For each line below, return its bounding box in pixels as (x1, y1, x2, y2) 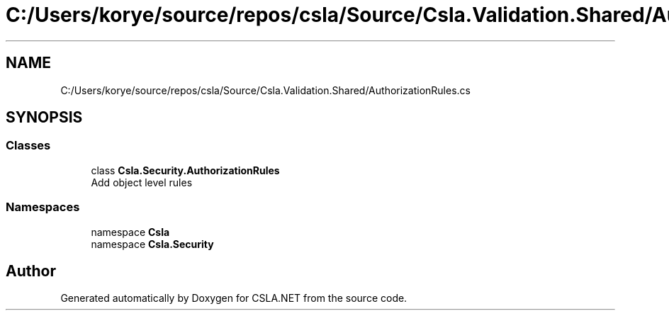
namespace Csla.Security (91, 237, 214, 250)
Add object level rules (91, 176, 193, 188)
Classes (6, 138, 51, 153)
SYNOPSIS (6, 108, 83, 127)
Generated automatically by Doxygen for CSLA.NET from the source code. (60, 292, 407, 305)
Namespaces (6, 200, 80, 215)
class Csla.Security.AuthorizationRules (91, 164, 280, 176)
